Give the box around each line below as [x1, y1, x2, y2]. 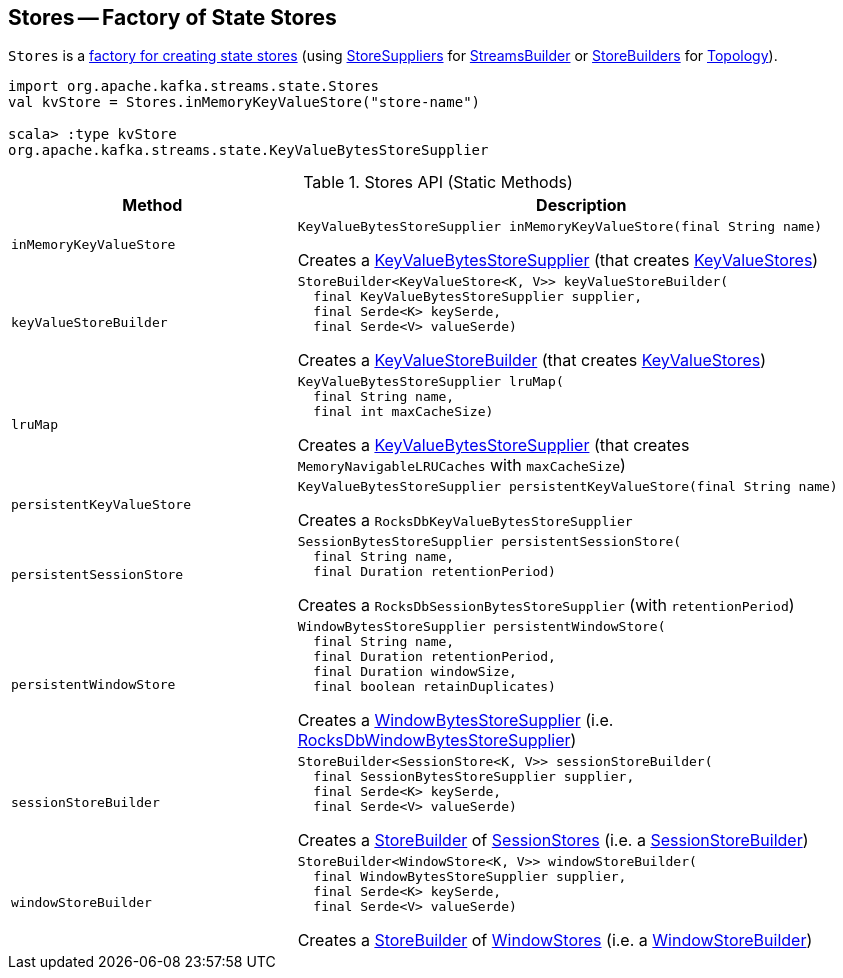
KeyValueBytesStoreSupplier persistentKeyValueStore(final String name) [297, 479, 838, 495]
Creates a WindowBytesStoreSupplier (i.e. [297, 710, 614, 731]
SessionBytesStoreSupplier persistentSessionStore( [297, 534, 682, 550]
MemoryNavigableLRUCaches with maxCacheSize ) [297, 455, 626, 476]
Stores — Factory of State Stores [8, 5, 337, 30]
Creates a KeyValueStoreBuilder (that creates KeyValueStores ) [297, 350, 767, 371]
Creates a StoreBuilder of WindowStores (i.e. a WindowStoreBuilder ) [297, 930, 813, 951]
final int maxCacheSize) [313, 404, 494, 420]
